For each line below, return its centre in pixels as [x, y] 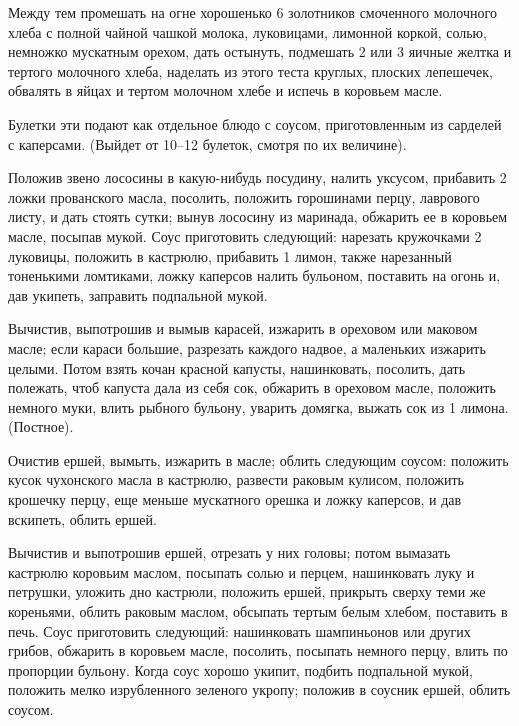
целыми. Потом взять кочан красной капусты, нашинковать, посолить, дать [237, 367]
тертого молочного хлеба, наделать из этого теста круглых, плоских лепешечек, [250, 70]
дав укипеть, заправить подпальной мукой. [138, 294]
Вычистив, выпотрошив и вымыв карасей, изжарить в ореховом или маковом [243, 328]
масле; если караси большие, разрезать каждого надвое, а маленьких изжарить [247, 347]
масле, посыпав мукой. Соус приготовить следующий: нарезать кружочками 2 [245, 235]
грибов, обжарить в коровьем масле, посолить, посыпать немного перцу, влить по [258, 650]
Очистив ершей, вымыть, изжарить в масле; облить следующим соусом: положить [258, 459]
